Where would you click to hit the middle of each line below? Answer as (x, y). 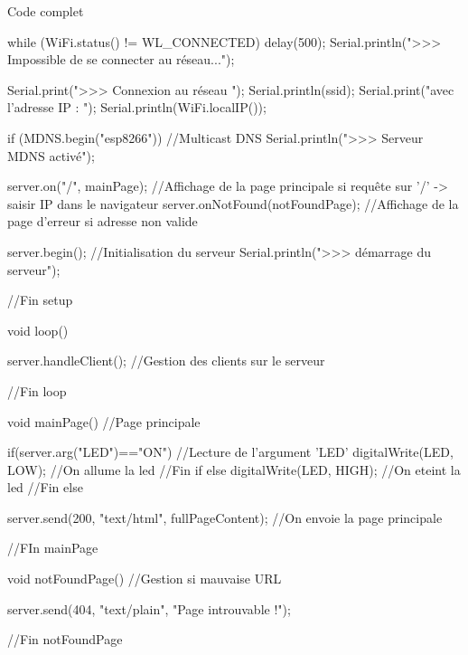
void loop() (38, 330)
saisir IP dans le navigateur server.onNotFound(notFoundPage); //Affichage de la (233, 203)
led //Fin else (45, 487)
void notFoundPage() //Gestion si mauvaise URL (145, 579)
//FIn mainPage (53, 548)
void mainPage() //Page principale (104, 421)
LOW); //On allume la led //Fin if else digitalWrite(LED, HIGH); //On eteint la (234, 469)
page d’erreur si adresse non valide (103, 221)
